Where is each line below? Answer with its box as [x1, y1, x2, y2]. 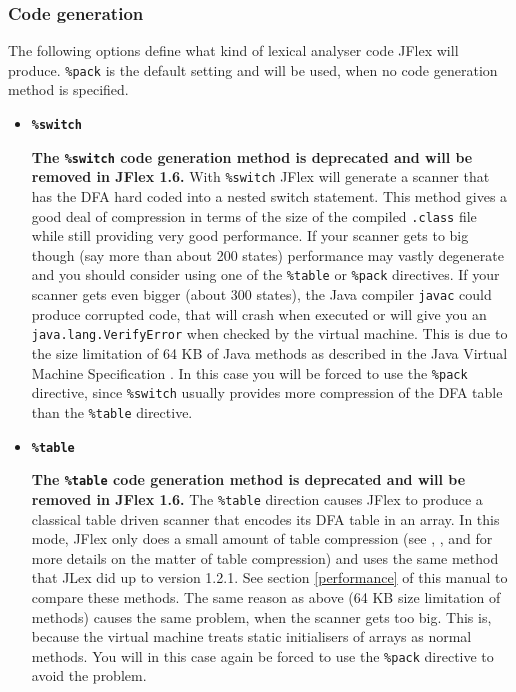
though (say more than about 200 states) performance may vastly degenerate [31, 244, 504, 265]
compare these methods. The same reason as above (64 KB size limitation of [31, 586, 501, 607]
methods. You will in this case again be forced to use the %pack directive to [31, 645, 494, 666]
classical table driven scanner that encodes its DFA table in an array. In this [31, 508, 500, 529]
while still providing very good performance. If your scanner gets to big [31, 225, 469, 246]
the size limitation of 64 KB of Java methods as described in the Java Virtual [31, 343, 508, 364]
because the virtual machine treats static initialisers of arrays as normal [31, 626, 472, 647]
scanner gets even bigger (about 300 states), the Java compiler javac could [31, 284, 492, 305]
